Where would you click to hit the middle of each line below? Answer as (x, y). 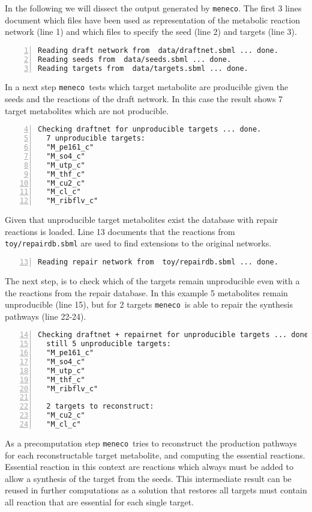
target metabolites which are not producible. (87, 110)
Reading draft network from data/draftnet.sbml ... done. (158, 50)
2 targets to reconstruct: (100, 407)
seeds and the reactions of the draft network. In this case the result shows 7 (144, 99)
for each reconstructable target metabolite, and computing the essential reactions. (155, 455)
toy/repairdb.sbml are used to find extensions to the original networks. (138, 243)
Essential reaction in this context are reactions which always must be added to (149, 467)
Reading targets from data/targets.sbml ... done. (143, 68)
